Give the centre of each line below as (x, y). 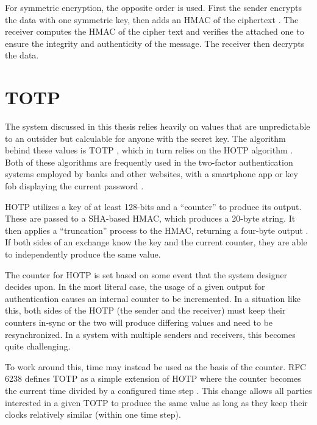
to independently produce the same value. (83, 254)
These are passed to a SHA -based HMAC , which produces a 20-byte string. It (150, 218)
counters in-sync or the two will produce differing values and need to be (139, 322)
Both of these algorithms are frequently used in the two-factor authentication (149, 162)
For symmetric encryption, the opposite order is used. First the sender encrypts (153, 7)
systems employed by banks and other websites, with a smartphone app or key (151, 174)
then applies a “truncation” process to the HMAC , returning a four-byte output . (157, 230)
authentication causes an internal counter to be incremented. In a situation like (153, 298)
